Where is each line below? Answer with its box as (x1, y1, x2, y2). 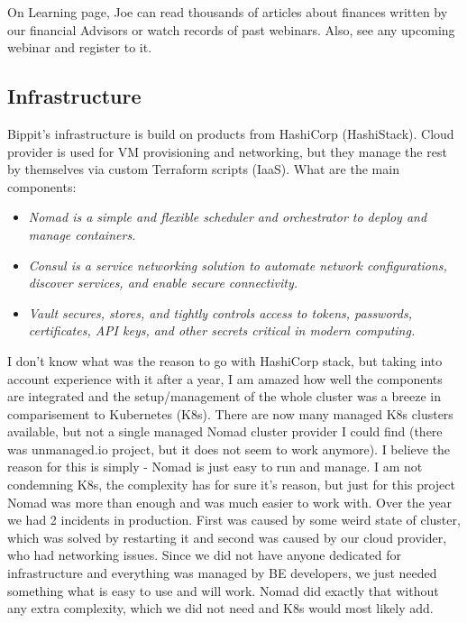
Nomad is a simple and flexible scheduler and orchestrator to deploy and (28, 207, 427, 226)
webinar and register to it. (7, 38, 152, 57)
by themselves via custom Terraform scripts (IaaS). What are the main (7, 160, 399, 179)
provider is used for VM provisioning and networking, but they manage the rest (7, 142, 447, 160)
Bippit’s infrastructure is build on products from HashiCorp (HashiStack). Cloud (7, 124, 454, 142)
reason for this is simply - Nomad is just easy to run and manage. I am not (7, 457, 423, 476)
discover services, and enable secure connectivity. (28, 273, 298, 292)
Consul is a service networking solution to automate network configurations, (28, 255, 447, 274)
